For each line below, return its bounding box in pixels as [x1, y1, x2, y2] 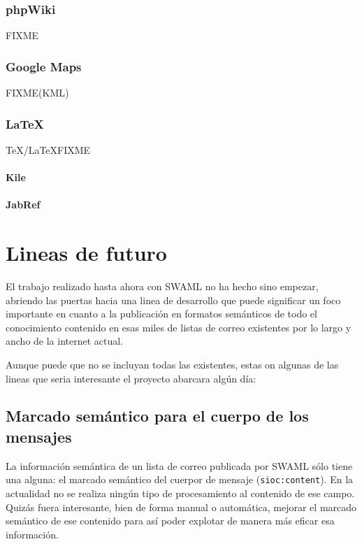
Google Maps [6, 57, 82, 75]
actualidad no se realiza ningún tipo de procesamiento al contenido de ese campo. [6, 485, 355, 500]
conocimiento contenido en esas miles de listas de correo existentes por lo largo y [6, 320, 352, 334]
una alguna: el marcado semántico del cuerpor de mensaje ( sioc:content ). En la [6, 472, 354, 487]
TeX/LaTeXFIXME [6, 142, 91, 157]
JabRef [6, 197, 41, 212]
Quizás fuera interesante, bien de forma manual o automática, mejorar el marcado [6, 499, 357, 514]
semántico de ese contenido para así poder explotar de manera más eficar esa [6, 513, 335, 528]
